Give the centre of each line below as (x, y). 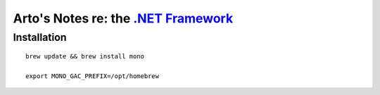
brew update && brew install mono (85, 57)
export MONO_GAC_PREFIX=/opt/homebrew (93, 76)
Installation (40, 37)
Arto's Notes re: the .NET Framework (123, 18)
